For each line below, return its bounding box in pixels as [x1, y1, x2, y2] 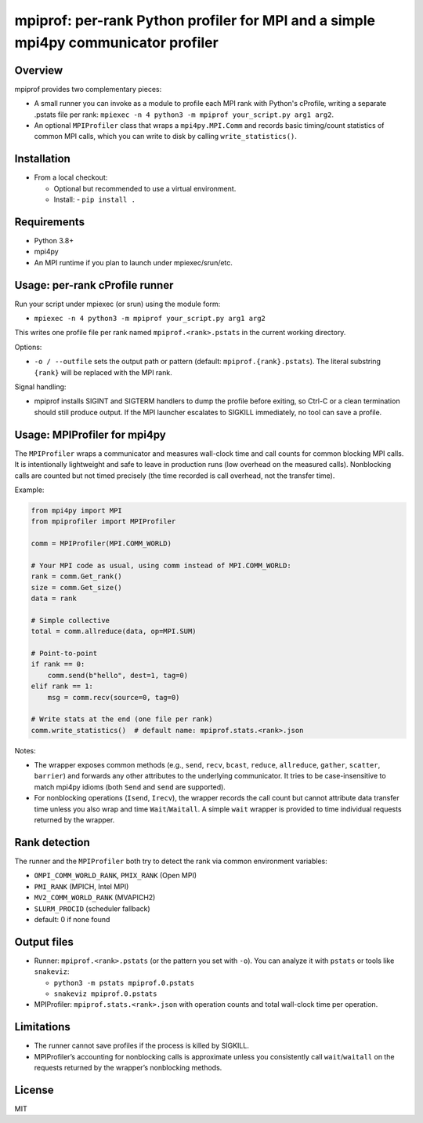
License [14, 1083, 54, 1096]
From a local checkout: [34, 173, 108, 182]
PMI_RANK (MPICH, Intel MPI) [34, 881, 129, 891]
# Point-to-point [31, 648, 98, 658]
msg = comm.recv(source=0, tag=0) [47, 693, 180, 702]
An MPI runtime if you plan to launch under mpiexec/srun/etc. [34, 257, 233, 267]
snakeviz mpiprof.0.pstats [53, 989, 157, 998]
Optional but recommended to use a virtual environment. [53, 184, 237, 193]
